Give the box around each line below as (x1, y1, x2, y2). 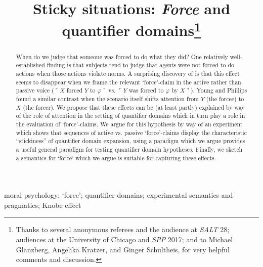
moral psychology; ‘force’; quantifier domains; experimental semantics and (4, 190, 233, 200)
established (16, 61, 45, 69)
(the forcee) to (206, 94, 244, 103)
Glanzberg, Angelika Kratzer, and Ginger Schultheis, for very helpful (16, 244, 230, 254)
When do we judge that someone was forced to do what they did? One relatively (16, 52, 228, 61)
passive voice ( (16, 86, 54, 95)
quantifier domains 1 (62, 18, 201, 40)
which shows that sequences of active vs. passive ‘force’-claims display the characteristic (16, 128, 247, 137)
